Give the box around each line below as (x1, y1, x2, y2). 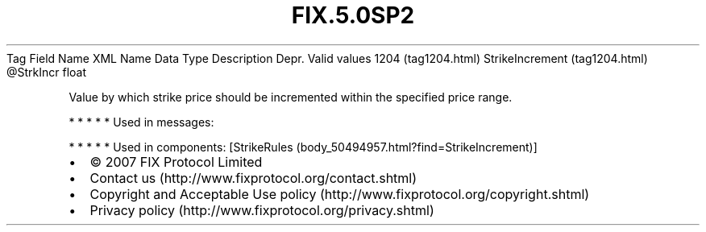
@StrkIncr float (6, 64, 87, 79)
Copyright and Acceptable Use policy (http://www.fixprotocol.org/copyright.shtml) (89, 185, 590, 202)
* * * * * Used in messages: (69, 114, 214, 129)
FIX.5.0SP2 (291, 2, 415, 29)
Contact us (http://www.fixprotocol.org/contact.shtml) (89, 169, 417, 186)
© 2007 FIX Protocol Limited (89, 153, 263, 170)
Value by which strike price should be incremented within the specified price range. (69, 89, 513, 104)
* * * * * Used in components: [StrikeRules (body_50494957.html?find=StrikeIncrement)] (69, 139, 538, 154)
